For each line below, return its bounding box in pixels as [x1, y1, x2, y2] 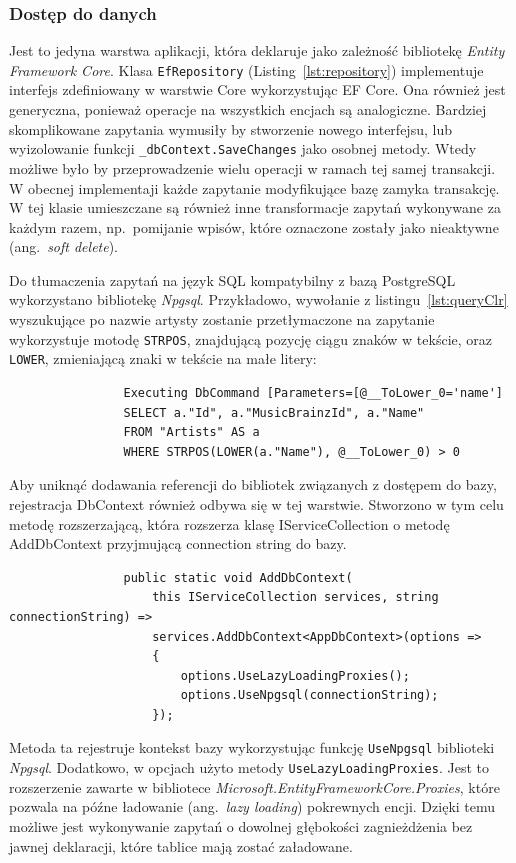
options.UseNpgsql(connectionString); [180, 688, 439, 703]
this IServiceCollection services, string [152, 590, 439, 605]
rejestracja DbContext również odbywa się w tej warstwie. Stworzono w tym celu [9, 493, 504, 514]
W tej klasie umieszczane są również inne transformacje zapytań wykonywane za [9, 197, 501, 218]
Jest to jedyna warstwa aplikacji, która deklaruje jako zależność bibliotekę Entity [9, 40, 505, 61]
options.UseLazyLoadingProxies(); [180, 668, 410, 683]
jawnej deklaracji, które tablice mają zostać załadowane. [9, 835, 353, 856]
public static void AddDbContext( [123, 570, 353, 585]
